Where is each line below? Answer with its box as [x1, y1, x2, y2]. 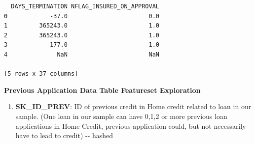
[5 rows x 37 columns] [4, 70, 78, 78]
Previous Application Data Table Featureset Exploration [4, 85, 201, 95]
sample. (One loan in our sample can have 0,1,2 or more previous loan [15, 111, 227, 121]
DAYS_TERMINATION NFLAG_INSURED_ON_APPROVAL [11, 3, 159, 10]
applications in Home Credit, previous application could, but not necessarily [15, 120, 246, 131]
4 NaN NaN [4, 51, 159, 58]
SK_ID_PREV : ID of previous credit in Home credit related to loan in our [15, 101, 252, 112]
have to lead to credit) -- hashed [15, 130, 113, 141]
